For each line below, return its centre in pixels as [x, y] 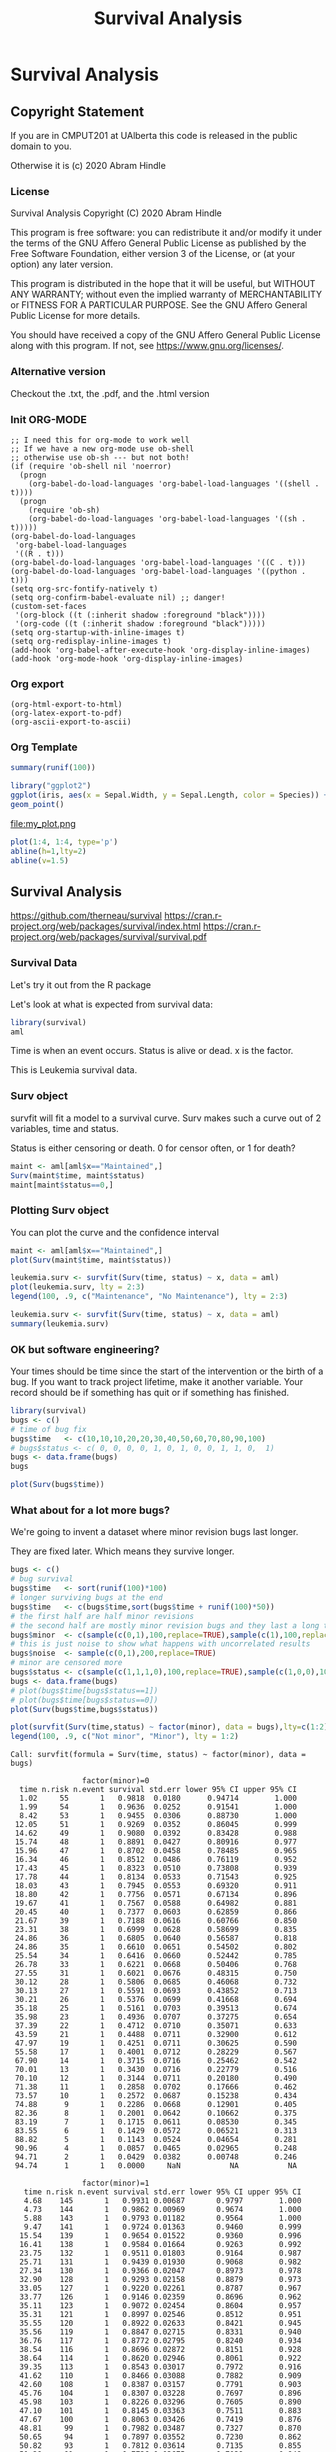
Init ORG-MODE [48, 419]
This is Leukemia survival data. [74, 1070]
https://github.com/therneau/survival [86, 916]
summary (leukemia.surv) [60, 1323]
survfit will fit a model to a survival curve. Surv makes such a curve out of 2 [166, 1118]
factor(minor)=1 [115, 2183]
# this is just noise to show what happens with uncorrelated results [160, 1644]
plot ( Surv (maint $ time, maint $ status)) [91, 1260]
